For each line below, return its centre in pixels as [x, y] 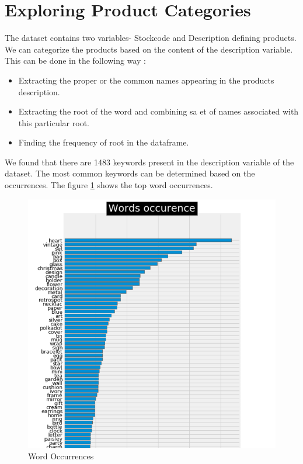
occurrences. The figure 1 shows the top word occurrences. [109, 185]
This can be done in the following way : [75, 60]
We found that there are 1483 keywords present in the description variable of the [149, 162]
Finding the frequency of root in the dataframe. [104, 142]
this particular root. [54, 122]
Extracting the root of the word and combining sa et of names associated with [159, 111]
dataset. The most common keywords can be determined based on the [130, 173]
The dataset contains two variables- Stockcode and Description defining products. [151, 38]
